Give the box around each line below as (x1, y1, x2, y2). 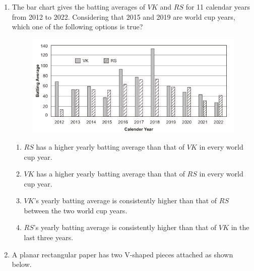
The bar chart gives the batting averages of (12, 2, 146, 12)
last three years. (24, 232, 74, 243)
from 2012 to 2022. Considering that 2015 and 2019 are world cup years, (12, 11, 235, 22)
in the (231, 222, 249, 233)
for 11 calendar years (185, 2, 250, 12)
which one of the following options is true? (12, 21, 143, 32)
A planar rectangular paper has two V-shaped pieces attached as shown (12, 249, 233, 259)
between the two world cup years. (24, 205, 128, 215)
